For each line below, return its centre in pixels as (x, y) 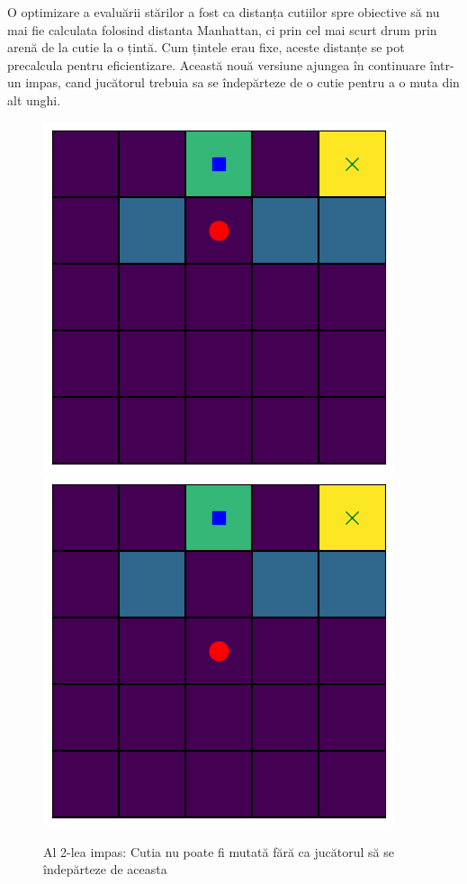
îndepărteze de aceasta (105, 869)
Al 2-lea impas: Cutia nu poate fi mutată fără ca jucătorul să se (219, 851)
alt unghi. (34, 99)
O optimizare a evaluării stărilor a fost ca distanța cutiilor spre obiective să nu (224, 12)
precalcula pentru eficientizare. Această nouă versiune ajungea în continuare (217, 64)
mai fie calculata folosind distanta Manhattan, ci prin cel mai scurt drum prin (222, 29)
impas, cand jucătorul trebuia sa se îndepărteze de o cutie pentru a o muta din (242, 82)
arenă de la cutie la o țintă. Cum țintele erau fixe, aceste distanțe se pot (206, 47)
